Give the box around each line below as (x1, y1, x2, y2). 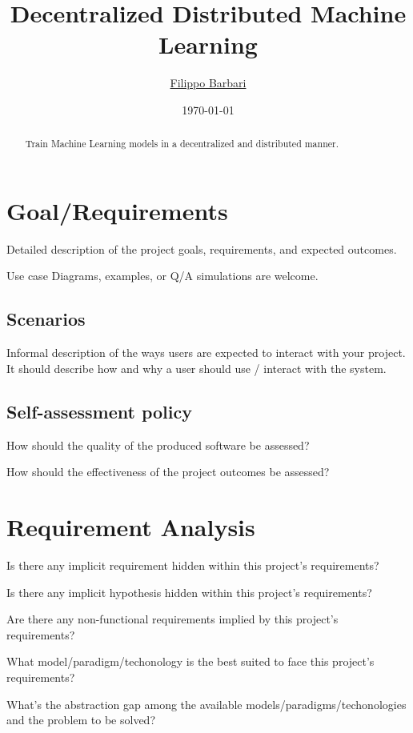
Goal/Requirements (6, 194, 228, 226)
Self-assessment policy (6, 399, 192, 423)
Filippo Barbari (170, 74, 247, 91)
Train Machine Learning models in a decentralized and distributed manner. (25, 137, 339, 150)
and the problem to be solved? (6, 711, 156, 728)
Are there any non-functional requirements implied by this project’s (6, 611, 339, 627)
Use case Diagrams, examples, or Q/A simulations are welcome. (6, 267, 319, 284)
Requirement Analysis (6, 511, 255, 543)
